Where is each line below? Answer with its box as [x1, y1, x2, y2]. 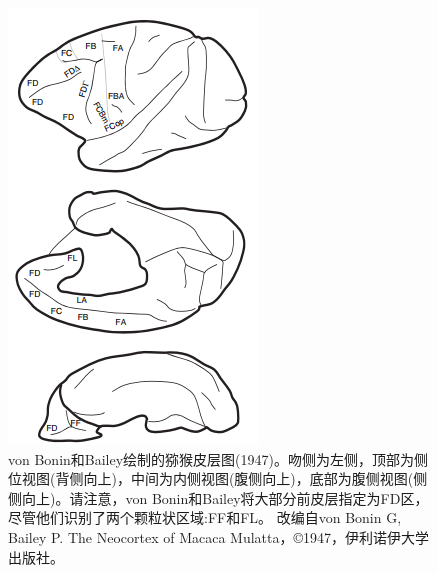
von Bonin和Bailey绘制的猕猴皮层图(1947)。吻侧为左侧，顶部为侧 [8, 448, 429, 469]
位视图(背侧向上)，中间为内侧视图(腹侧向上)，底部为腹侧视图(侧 [8, 468, 428, 489]
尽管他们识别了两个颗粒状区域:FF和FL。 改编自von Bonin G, [8, 507, 402, 528]
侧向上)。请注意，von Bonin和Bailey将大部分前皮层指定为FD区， [8, 487, 429, 508]
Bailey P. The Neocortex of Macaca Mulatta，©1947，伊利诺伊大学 [8, 526, 430, 547]
